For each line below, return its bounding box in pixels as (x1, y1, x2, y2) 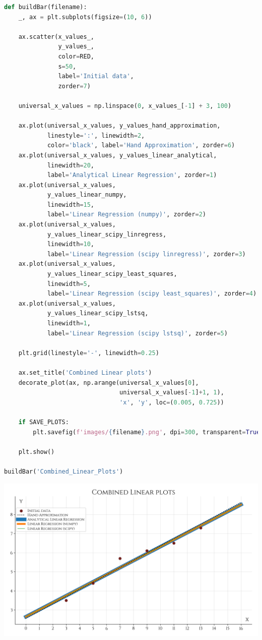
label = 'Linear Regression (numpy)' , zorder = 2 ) (47, 211, 206, 218)
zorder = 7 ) (58, 82, 91, 90)
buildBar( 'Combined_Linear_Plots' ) (4, 468, 123, 475)
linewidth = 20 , (47, 161, 95, 169)
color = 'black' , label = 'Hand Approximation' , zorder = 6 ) (47, 142, 235, 149)
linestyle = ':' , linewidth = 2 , (47, 132, 145, 139)
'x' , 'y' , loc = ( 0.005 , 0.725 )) (119, 398, 224, 406)
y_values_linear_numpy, (47, 191, 127, 199)
